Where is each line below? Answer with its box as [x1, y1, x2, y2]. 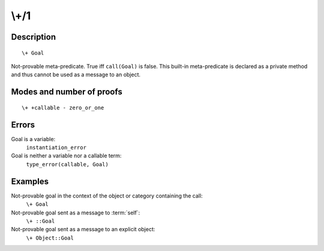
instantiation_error [26, 144, 87, 151]
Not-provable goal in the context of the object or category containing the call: [11, 192, 203, 199]
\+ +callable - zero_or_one [22, 104, 104, 111]
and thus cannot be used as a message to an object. [11, 71, 141, 78]
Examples [11, 176, 49, 186]
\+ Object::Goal [26, 234, 74, 241]
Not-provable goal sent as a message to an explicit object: [11, 226, 155, 233]
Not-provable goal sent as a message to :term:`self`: [11, 209, 140, 216]
